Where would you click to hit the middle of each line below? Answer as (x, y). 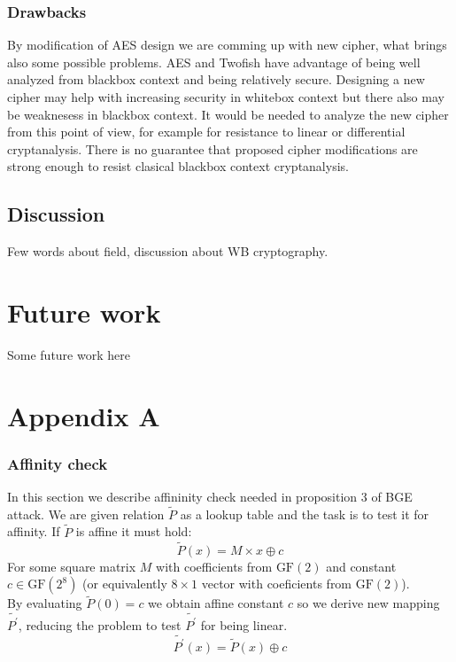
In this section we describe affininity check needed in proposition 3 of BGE (210, 497)
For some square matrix (72, 566)
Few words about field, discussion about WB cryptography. (168, 251)
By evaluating (45, 603)
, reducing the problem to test (100, 624)
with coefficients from (214, 566)
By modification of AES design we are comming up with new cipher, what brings (227, 45)
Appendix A (84, 415)
